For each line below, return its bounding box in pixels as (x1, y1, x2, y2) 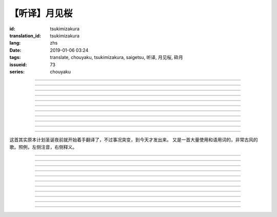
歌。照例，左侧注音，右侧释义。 (9, 144, 77, 150)
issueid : (9, 62, 27, 68)
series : (9, 68, 25, 74)
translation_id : (9, 32, 41, 38)
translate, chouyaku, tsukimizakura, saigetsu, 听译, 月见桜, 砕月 (50, 54, 183, 61)
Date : (9, 47, 22, 53)
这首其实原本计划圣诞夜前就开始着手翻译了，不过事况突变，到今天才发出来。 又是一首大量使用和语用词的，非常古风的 (9, 136, 258, 143)
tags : (9, 54, 21, 61)
